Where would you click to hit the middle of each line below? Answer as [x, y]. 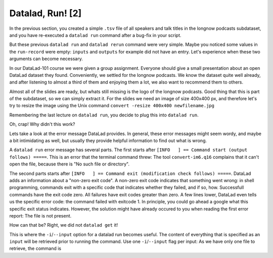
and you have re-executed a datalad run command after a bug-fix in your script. [95, 35]
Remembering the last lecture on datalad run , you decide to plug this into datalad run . [104, 115]
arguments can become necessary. [46, 59]
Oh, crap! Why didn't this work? [42, 124]
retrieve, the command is [35, 248]
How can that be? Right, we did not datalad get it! [64, 225]
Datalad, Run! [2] [45, 13]
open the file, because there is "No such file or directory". [70, 164]
